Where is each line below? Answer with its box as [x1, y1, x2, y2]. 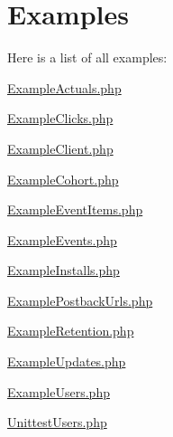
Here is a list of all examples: [7, 48, 168, 67]
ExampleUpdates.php [7, 352, 126, 371]
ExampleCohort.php [7, 169, 119, 188]
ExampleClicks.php [7, 109, 114, 128]
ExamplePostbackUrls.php [7, 290, 153, 309]
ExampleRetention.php [7, 321, 134, 340]
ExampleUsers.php [7, 382, 110, 401]
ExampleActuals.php [7, 78, 122, 97]
